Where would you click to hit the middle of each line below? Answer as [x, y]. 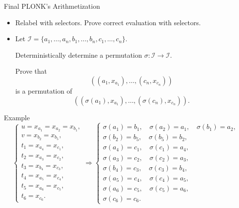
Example [17, 117]
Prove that [31, 71]
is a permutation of [44, 90]
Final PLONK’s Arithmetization [52, 6]
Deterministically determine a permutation [79, 55]
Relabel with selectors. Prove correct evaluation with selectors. [108, 22]
